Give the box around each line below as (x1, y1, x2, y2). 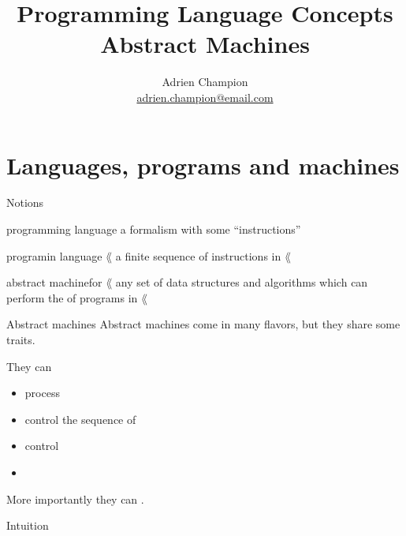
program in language (6, 247, 102, 264)
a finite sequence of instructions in (115, 247, 281, 264)
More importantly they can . (6, 490, 144, 507)
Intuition (6, 517, 49, 534)
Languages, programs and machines (6, 148, 400, 181)
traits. (6, 332, 35, 347)
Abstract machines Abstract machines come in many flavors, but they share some (6, 316, 400, 332)
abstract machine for (6, 274, 102, 290)
